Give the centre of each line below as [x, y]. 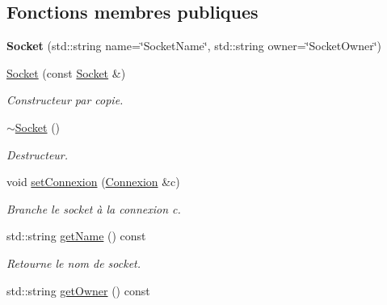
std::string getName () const [76, 236]
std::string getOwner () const [78, 290]
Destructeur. [38, 154]
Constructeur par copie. [65, 100]
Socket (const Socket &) [66, 72]
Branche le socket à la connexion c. [94, 208]
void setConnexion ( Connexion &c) [93, 182]
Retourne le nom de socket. [74, 263]
